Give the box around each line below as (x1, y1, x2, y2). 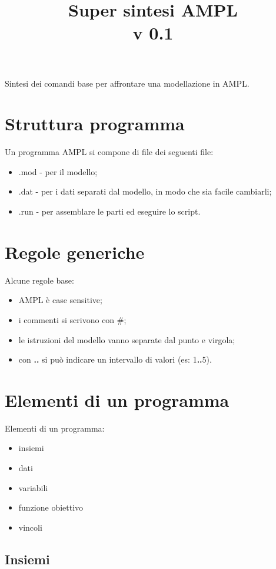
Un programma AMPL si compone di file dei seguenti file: (5, 146, 214, 158)
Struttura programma (5, 111, 185, 136)
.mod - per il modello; (18, 165, 98, 177)
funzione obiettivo (18, 501, 84, 514)
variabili (18, 481, 48, 494)
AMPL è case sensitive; (18, 294, 102, 306)
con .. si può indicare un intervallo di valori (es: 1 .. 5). (18, 353, 212, 366)
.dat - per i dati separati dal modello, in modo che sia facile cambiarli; (18, 185, 272, 198)
